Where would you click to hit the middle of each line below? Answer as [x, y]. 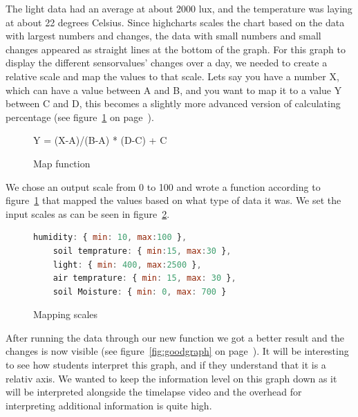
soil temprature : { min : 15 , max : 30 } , [142, 251]
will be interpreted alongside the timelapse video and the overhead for [154, 392]
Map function [62, 163]
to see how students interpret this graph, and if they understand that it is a [166, 365]
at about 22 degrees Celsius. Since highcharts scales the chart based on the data [175, 22]
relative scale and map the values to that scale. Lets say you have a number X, [172, 76]
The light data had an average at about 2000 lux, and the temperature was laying [179, 8]
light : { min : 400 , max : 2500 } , [127, 265]
